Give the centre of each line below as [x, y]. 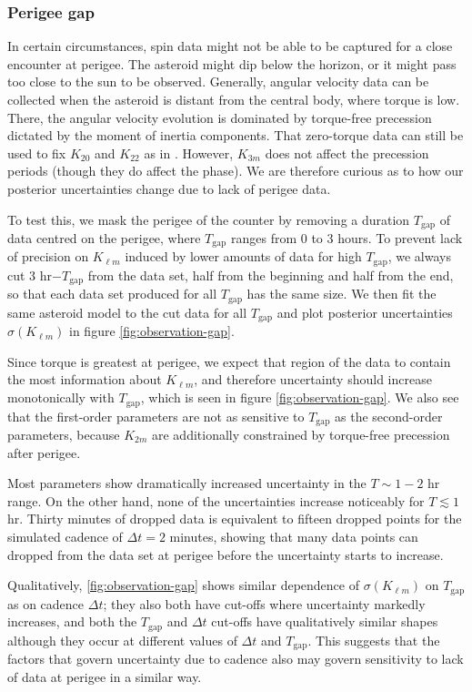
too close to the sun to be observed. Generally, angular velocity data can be [218, 81]
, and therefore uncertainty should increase [313, 379]
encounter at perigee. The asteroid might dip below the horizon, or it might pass [232, 63]
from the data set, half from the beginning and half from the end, [271, 275]
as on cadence [46, 603]
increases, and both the [72, 621]
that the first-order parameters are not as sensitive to [156, 416]
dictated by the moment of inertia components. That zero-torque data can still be [236, 135]
